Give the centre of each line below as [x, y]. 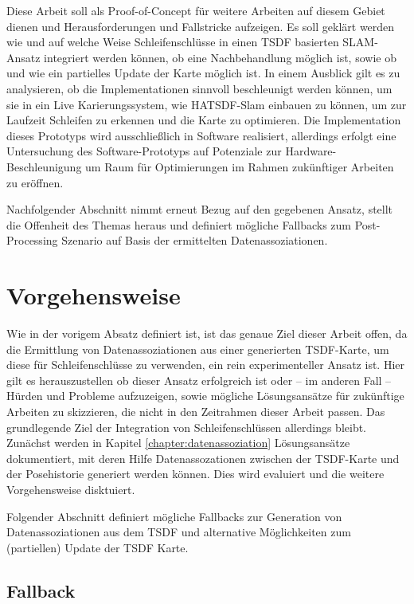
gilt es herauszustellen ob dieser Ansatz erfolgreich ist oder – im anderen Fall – [199, 380]
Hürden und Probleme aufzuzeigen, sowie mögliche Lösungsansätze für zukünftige [205, 396]
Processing [32, 240]
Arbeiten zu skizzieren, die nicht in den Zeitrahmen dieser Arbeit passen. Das [196, 411]
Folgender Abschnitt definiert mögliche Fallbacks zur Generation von [174, 516]
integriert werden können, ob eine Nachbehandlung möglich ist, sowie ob [220, 57]
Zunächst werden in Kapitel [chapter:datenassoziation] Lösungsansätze [178, 443]
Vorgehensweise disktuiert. [71, 489]
